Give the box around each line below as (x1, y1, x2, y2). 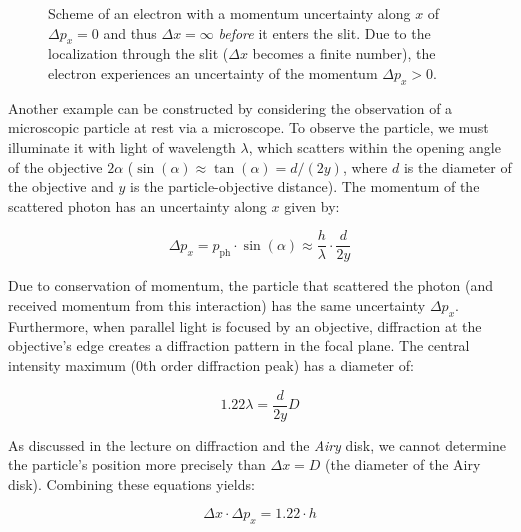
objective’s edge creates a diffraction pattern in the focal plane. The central (8, 335, 470, 356)
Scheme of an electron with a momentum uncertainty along (48, 3, 411, 23)
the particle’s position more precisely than (8, 454, 266, 475)
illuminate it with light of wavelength (8, 136, 236, 157)
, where (342, 156, 388, 177)
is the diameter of (403, 156, 512, 177)
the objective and (8, 176, 114, 197)
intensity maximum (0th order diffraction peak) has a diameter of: (8, 354, 414, 375)
